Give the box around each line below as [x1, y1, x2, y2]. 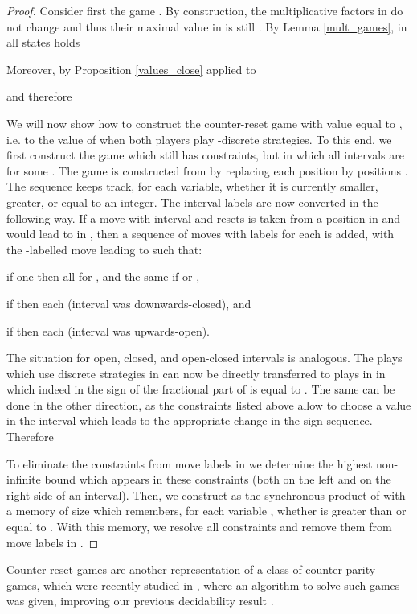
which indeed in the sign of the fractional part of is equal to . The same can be [6, 381, 395, 398]
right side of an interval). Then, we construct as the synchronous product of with [6, 486, 406, 503]
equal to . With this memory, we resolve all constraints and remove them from [6, 518, 392, 535]
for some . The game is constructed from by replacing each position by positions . [6, 162, 408, 179]
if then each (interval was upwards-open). [6, 322, 211, 339]
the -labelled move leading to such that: [6, 241, 202, 258]
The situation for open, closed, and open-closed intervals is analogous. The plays [6, 349, 403, 366]
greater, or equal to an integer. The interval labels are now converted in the [6, 193, 378, 210]
